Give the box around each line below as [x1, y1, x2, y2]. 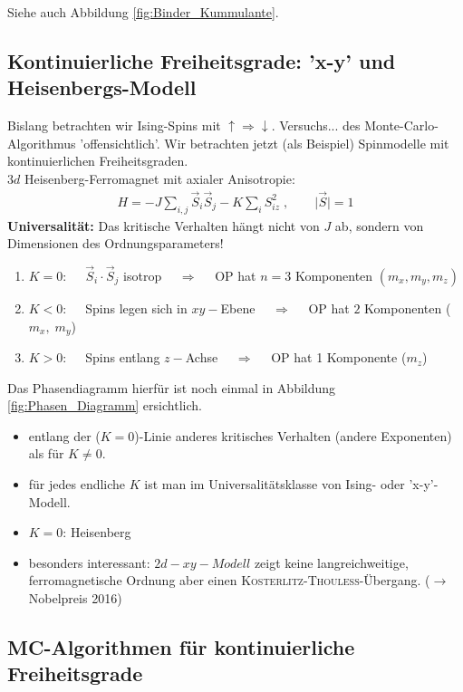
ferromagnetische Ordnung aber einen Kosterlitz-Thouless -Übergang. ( [28, 571, 430, 590]
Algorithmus [7, 133, 76, 152]
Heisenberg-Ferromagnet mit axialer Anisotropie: [24, 168, 295, 187]
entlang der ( [28, 426, 101, 445]
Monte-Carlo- [364, 116, 439, 135]
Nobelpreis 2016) [28, 589, 122, 607]
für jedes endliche [28, 475, 126, 494]
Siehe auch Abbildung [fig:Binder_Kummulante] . [7, 3, 279, 21]
